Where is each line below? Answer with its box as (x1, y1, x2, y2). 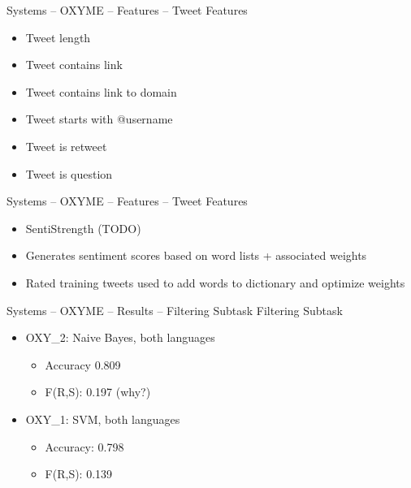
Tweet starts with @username (25, 110, 173, 127)
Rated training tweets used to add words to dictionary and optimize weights (25, 274, 405, 291)
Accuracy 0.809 (45, 356, 121, 373)
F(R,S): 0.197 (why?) (45, 383, 151, 400)
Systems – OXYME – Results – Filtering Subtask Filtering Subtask (6, 301, 343, 318)
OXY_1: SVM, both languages (25, 410, 180, 427)
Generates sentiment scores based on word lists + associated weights (25, 247, 367, 264)
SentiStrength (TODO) (25, 219, 141, 236)
